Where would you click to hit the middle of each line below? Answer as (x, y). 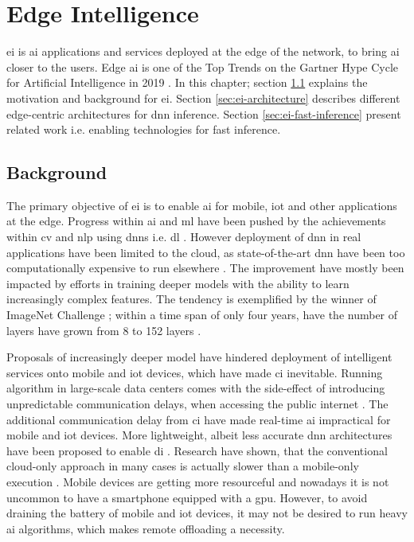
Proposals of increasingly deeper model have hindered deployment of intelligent (199, 357)
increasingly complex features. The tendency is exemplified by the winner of (191, 299)
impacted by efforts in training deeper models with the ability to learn (178, 283)
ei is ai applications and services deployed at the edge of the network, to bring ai (203, 51)
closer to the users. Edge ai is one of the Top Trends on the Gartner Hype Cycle (203, 66)
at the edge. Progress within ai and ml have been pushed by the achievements (196, 221)
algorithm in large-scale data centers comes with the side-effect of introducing (196, 388)
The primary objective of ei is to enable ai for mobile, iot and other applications (202, 205)
